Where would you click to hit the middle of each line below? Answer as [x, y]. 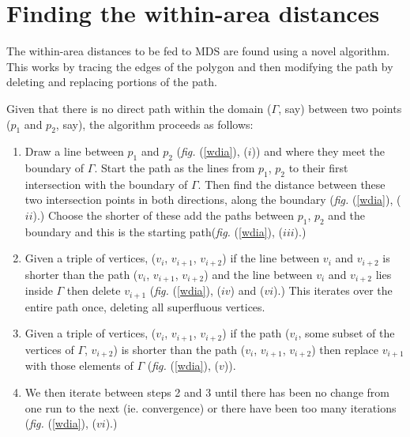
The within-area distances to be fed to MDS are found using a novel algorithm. [198, 51]
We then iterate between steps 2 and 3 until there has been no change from [207, 392]
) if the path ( [256, 333]
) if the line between [271, 258]
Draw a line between [74, 151]
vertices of [49, 349]
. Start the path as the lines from [175, 168]
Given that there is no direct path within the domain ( [139, 108]
